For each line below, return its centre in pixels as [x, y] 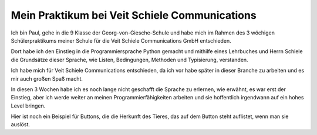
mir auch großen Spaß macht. [47, 78]
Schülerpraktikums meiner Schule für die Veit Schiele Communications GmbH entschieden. [121, 40]
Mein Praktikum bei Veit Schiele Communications [134, 15]
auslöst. [21, 124]
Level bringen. [28, 106]
